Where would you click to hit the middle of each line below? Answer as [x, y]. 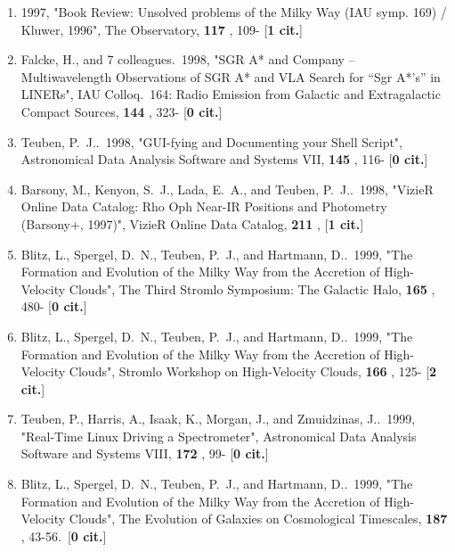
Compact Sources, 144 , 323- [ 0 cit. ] [122, 111]
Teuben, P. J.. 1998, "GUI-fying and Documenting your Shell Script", [211, 141]
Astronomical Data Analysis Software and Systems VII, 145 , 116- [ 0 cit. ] [224, 159]
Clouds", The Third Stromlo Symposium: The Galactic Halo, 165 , [252, 288]
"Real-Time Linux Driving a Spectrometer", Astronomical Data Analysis [219, 436]
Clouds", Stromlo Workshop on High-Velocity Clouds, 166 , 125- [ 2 [253, 371]
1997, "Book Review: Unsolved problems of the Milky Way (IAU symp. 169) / [234, 12]
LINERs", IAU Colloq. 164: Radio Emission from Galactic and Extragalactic [231, 94]
